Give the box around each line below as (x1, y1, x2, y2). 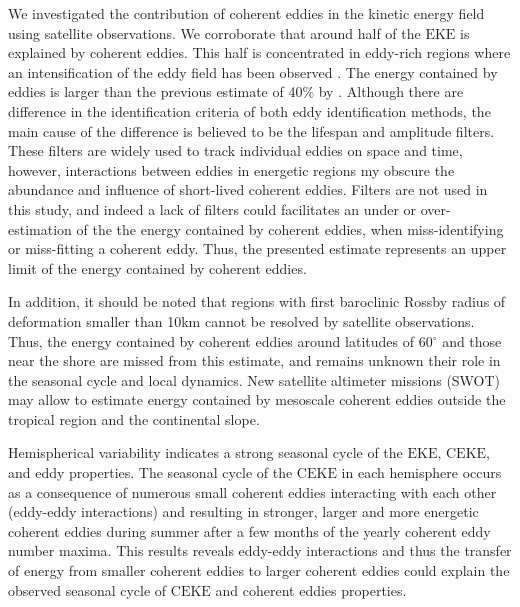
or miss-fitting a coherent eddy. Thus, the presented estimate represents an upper (8, 238, 507, 259)
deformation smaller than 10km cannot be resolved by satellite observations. (8, 310, 475, 331)
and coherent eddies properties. (215, 579, 407, 600)
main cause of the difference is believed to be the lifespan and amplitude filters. (8, 120, 495, 141)
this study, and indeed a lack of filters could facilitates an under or (8, 198, 417, 219)
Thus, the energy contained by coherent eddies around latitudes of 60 (8, 330, 433, 351)
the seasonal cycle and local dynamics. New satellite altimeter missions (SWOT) (8, 369, 501, 390)
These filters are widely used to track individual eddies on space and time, (8, 140, 463, 161)
